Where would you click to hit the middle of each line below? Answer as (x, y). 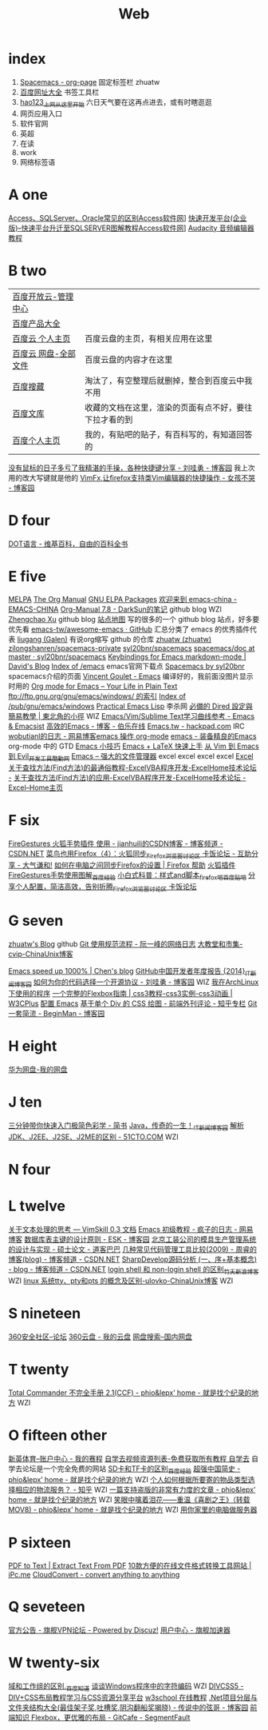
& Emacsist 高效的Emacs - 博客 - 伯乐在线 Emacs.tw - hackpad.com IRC (126, 726)
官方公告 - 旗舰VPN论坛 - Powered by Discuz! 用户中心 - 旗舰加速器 (120, 1630)
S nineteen (45, 1313)
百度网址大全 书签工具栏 (59, 92)
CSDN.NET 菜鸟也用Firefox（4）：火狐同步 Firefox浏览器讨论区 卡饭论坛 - (122, 855)
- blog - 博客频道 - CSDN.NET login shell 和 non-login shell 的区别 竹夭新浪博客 (134, 1270)
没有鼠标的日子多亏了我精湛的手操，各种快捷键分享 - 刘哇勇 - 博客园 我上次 (132, 468)
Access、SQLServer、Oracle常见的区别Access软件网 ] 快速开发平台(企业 (128, 217)
